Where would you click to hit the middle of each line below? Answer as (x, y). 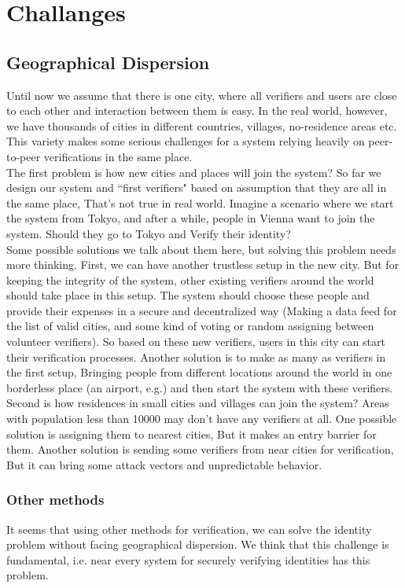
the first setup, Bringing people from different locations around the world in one (199, 372)
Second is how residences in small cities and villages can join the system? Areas (198, 403)
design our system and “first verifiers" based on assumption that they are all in (197, 187)
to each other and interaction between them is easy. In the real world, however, (197, 110)
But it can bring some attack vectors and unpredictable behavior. (164, 464)
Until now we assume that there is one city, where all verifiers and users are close (202, 95)
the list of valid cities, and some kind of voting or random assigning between (190, 326)
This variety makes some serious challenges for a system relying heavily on (186, 141)
